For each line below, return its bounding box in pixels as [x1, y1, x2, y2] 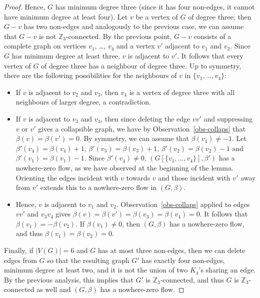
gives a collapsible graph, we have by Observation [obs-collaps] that [38, 123, 245, 133]
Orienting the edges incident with [15, 172, 118, 182]
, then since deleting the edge [100, 113, 190, 123]
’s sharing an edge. [198, 264, 256, 275]
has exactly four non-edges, [141, 254, 225, 265]
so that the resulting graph [47, 254, 129, 265]
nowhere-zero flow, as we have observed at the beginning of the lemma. [15, 162, 233, 172]
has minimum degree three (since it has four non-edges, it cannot [55, 1, 255, 11]
